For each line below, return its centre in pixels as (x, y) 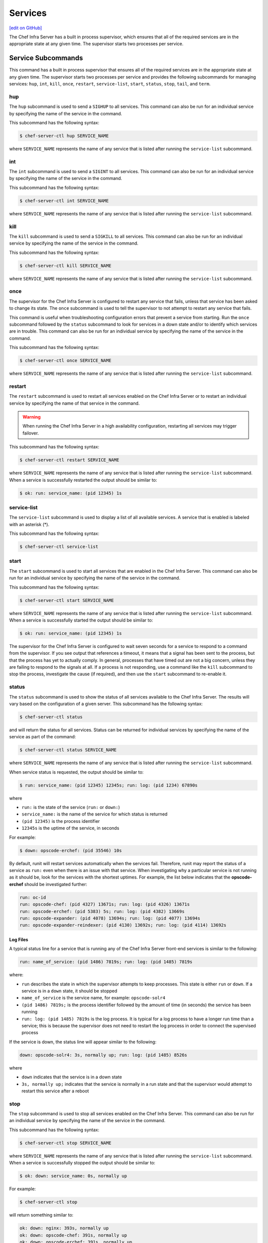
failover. (31, 433)
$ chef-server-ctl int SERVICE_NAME (64, 201)
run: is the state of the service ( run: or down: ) (71, 807)
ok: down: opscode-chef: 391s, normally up (73, 1235)
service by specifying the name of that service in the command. (74, 403)
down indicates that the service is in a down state (72, 1077)
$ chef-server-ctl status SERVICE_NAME (68, 750)
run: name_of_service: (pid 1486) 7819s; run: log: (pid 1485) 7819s (106, 962)
